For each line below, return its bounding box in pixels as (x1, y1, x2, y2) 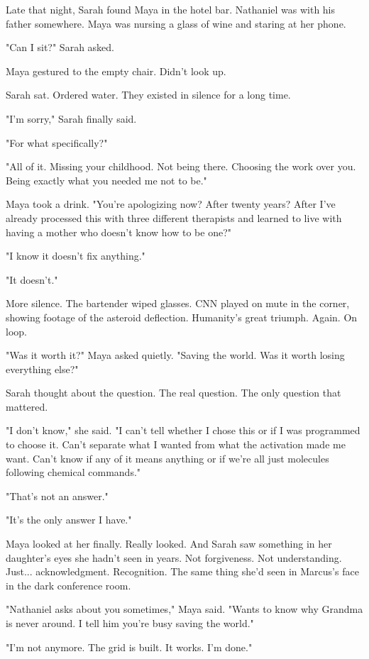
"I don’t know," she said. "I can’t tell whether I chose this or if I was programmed (6, 423, 360, 438)
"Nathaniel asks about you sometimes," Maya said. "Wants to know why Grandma (6, 602, 363, 616)
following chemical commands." (6, 465, 141, 480)
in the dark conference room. (6, 577, 131, 592)
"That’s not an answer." (6, 488, 109, 503)
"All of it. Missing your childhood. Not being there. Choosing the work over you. (6, 159, 356, 174)
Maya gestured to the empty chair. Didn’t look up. (6, 63, 226, 78)
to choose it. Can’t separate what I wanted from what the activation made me (6, 437, 346, 452)
